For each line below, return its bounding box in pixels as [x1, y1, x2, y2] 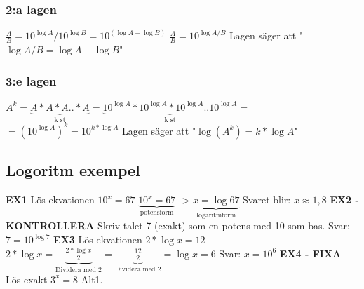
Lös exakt [6, 271, 48, 286]
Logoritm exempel [6, 159, 140, 181]
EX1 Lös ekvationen [6, 192, 95, 206]
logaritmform [196, 211, 236, 219]
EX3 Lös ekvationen [53, 232, 142, 247]
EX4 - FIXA [279, 246, 342, 260]
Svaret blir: [243, 192, 291, 206]
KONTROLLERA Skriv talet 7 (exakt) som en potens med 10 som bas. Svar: [6, 218, 350, 233]
